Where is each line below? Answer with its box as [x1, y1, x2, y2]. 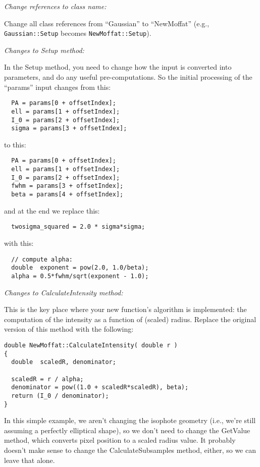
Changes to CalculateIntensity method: [4, 287, 123, 297]
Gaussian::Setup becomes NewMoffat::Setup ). [4, 28, 151, 38]
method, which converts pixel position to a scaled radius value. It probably [4, 435, 236, 445]
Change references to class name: [4, 1, 107, 11]
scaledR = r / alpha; [11, 375, 84, 383]
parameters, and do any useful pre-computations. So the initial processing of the [4, 72, 252, 82]
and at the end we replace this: [4, 205, 100, 216]
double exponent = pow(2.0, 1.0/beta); [11, 264, 149, 272]
